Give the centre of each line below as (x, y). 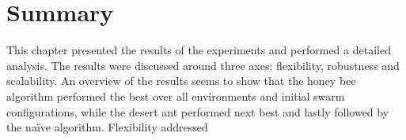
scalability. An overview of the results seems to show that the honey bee (181, 81)
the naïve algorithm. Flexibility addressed (107, 127)
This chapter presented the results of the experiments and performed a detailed (199, 50)
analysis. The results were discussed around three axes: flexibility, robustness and (203, 65)
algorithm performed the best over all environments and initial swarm (176, 96)
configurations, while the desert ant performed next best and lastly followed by (198, 111)
